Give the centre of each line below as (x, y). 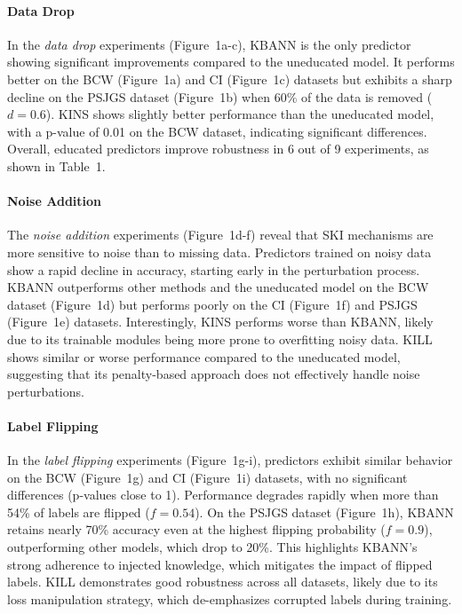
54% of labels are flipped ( (79, 512)
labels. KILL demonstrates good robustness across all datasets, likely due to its (223, 582)
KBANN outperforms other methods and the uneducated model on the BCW (218, 287)
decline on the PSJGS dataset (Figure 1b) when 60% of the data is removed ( (220, 96)
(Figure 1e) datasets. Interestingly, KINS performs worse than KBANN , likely (220, 322)
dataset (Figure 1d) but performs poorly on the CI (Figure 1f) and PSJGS (212, 304)
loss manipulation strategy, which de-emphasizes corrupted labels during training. (230, 598)
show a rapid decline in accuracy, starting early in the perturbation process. (214, 269)
